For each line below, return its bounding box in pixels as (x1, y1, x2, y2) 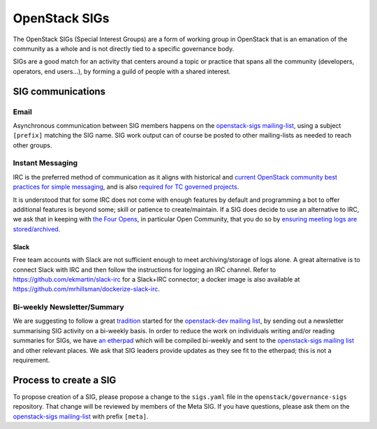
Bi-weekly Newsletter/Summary (13, 303, 125, 312)
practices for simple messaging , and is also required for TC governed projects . (13, 182, 239, 191)
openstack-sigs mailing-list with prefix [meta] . (13, 412, 149, 421)
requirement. (13, 356, 50, 365)
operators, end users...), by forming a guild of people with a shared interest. (13, 67, 231, 75)
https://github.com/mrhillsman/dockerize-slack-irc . (13, 285, 160, 293)
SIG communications (13, 85, 106, 97)
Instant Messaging (13, 158, 78, 168)
